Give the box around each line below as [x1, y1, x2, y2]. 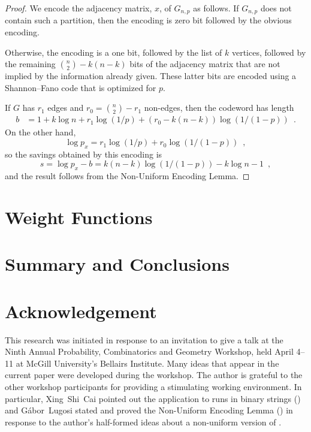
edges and [47, 101, 84, 114]
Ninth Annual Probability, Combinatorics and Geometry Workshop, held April [5, 345, 294, 358]
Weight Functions [5, 205, 153, 229]
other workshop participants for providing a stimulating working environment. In [5, 380, 302, 393]
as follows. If [193, 2, 239, 14]
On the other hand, [5, 126, 76, 138]
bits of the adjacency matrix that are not [129, 58, 280, 70]
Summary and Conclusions [5, 252, 230, 276]
